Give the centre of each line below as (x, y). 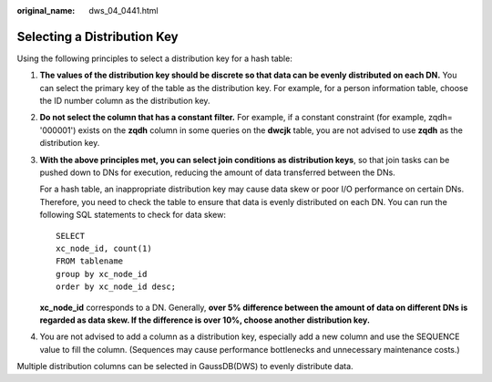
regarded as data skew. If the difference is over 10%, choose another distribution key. (205, 320)
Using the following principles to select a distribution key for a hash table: (155, 58)
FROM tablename (90, 261)
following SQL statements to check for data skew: (133, 215)
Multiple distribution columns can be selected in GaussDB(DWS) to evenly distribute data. (185, 367)
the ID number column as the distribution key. (125, 101)
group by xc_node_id (102, 274)
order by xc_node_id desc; (116, 287)
